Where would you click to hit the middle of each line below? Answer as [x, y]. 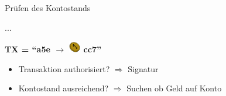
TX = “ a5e [28, 49]
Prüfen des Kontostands [48, 8]
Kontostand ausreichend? [64, 88]
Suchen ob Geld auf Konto [174, 88]
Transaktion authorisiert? [64, 68]
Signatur [143, 68]
